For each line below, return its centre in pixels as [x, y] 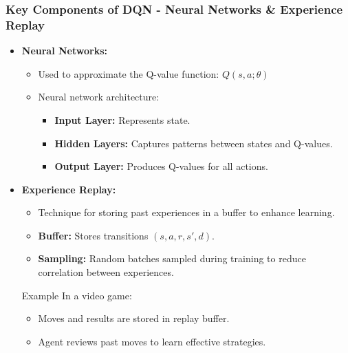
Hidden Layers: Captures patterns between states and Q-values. [194, 143]
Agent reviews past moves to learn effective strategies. [152, 341]
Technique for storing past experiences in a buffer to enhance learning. [186, 212]
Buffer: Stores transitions [93, 235]
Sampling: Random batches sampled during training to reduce [172, 258]
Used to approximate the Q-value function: [129, 73]
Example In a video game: [77, 295]
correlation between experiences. [106, 272]
